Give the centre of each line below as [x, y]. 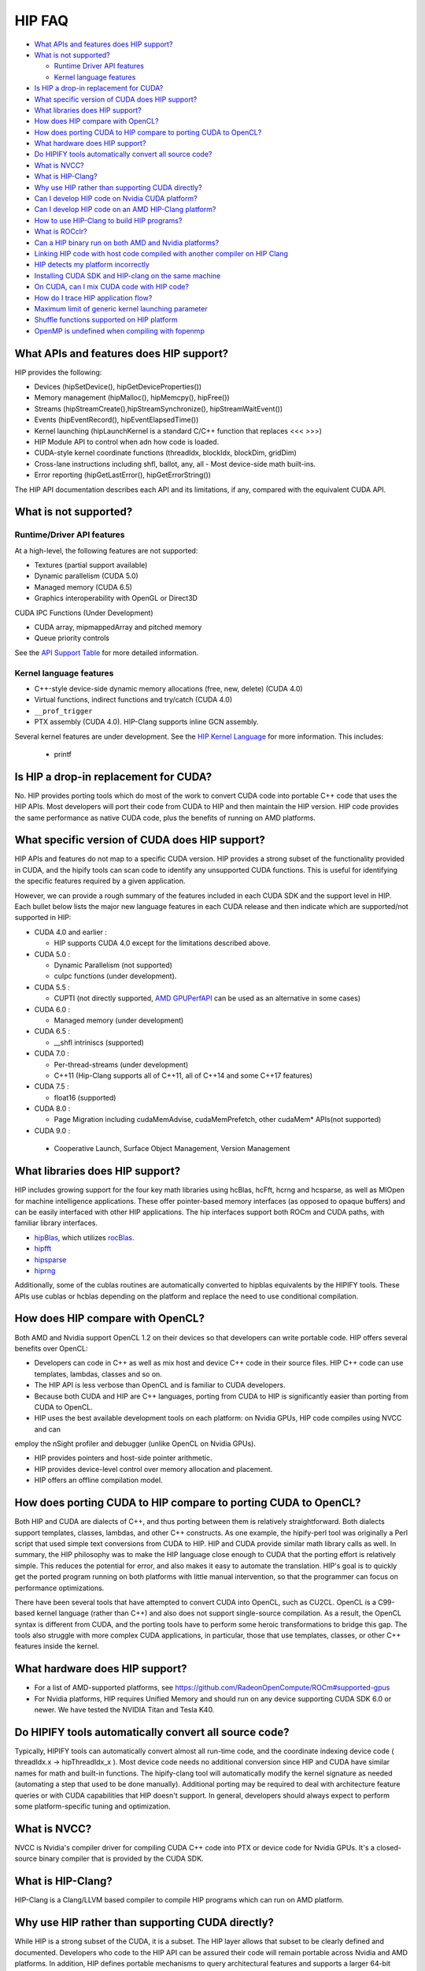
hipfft [43, 1249]
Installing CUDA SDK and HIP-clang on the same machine [128, 275]
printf [63, 754]
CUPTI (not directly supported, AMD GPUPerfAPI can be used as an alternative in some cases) [207, 998]
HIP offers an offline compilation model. [98, 1480]
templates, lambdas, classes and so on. [98, 1374]
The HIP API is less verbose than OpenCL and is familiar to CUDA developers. [160, 1385]
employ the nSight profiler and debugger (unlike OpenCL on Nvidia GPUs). [135, 1444]
